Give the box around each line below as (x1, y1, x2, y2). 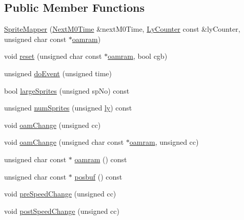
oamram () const (74, 153, 127, 164)
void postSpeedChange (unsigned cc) (4, 205, 119, 216)
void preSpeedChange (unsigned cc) (4, 188, 116, 199)
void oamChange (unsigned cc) (4, 119, 101, 130)
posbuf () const (74, 171, 123, 182)
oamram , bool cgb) (108, 51, 168, 61)
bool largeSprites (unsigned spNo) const (4, 85, 130, 96)
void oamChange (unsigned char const (4, 137, 124, 147)
